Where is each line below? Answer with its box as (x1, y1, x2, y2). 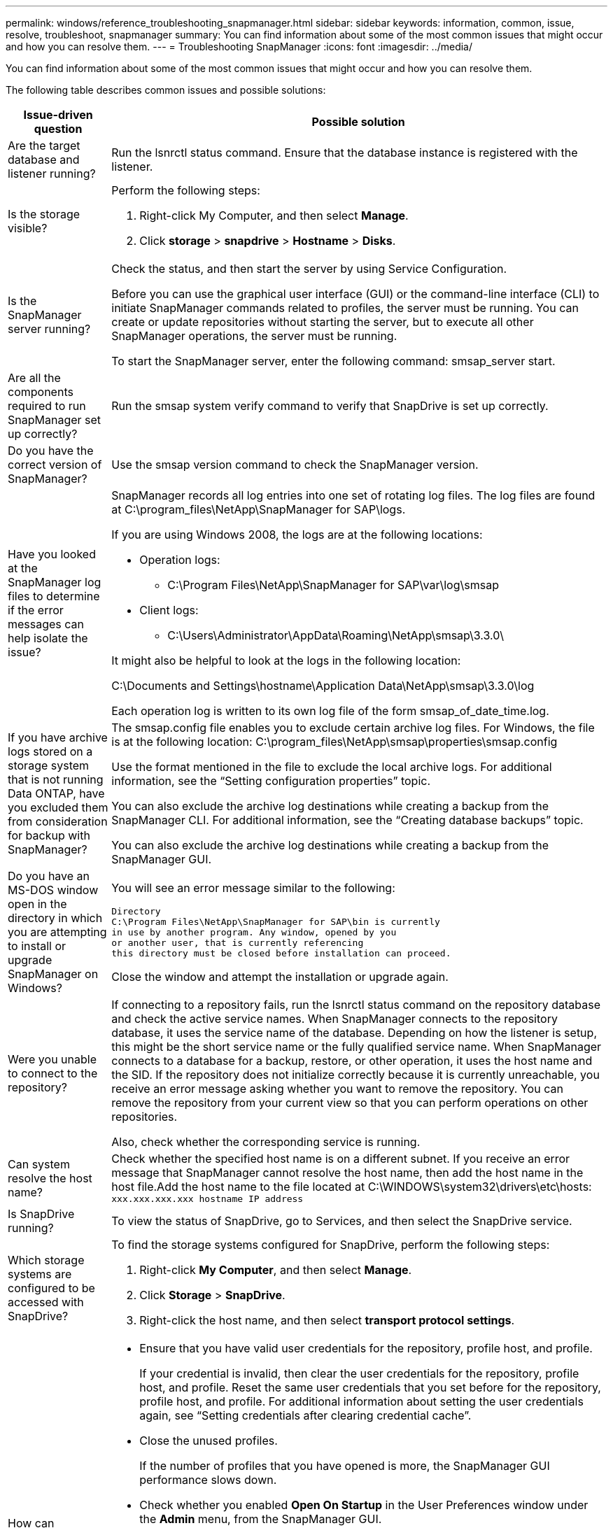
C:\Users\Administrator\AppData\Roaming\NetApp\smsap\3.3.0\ (167, 628, 504, 642)
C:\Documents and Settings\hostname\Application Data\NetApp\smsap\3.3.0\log (111, 679, 535, 693)
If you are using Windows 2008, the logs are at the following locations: (111, 528, 483, 542)
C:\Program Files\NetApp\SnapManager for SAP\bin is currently (111, 916, 440, 927)
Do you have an (8, 869, 90, 883)
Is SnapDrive (8, 1207, 75, 1221)
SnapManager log (8, 575, 101, 589)
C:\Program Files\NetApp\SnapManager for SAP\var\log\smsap (167, 578, 499, 592)
